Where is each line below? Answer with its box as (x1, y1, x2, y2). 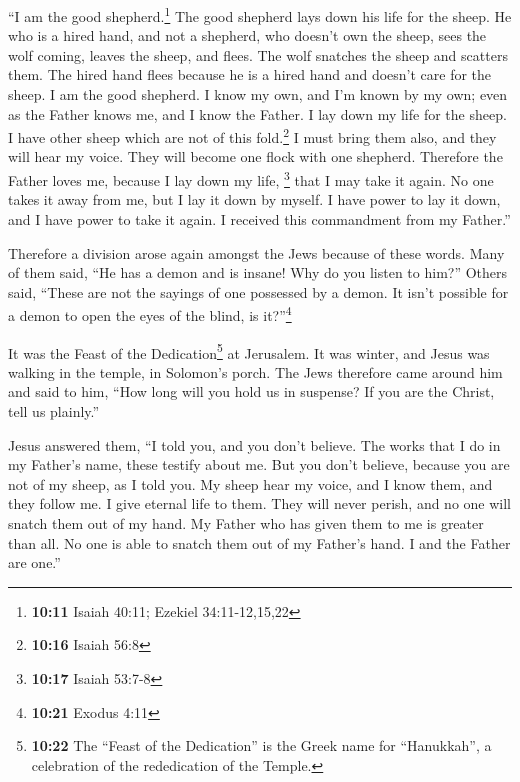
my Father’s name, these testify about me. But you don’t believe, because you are (8, 454, 510, 475)
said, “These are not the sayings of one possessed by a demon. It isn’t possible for (8, 281, 509, 302)
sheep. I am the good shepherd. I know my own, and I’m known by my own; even (8, 84, 508, 105)
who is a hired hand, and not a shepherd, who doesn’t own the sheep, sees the (8, 25, 487, 46)
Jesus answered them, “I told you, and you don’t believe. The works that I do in (8, 434, 501, 455)
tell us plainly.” (8, 400, 100, 421)
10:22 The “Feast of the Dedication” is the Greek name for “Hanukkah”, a (31, 735, 492, 756)
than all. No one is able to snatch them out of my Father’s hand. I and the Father (8, 532, 511, 553)
